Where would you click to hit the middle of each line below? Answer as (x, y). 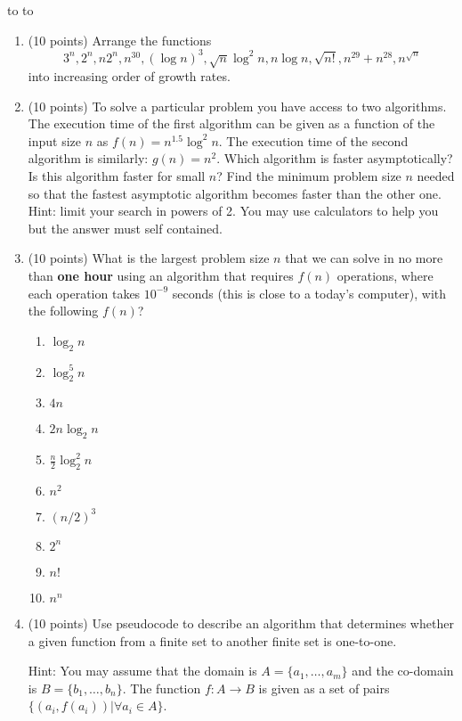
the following (63, 311)
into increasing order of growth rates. (129, 76)
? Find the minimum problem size (309, 176)
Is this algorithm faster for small (117, 176)
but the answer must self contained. (125, 228)
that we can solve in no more (364, 258)
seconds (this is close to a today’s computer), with (309, 293)
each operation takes (84, 293)
